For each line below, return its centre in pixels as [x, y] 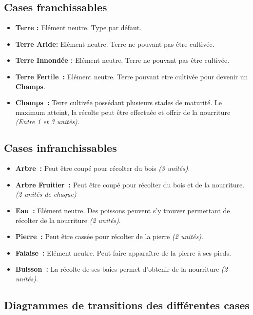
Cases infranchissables [60, 148]
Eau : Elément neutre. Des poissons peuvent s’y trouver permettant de [123, 210]
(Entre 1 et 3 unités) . [47, 121]
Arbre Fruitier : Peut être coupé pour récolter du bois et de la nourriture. [130, 184]
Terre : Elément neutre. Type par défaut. [78, 28]
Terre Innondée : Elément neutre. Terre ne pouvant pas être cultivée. [122, 60]
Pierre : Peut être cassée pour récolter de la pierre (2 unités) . [109, 236]
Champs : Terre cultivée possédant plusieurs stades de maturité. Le [118, 102]
